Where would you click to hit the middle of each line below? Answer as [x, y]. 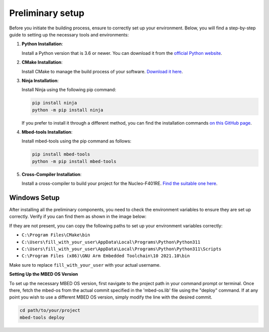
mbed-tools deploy [42, 317]
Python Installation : [42, 44]
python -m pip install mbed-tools [74, 161]
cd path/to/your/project [50, 311]
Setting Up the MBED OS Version [44, 274]
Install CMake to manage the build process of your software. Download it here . [102, 71]
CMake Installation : [42, 62]
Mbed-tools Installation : [47, 132]
